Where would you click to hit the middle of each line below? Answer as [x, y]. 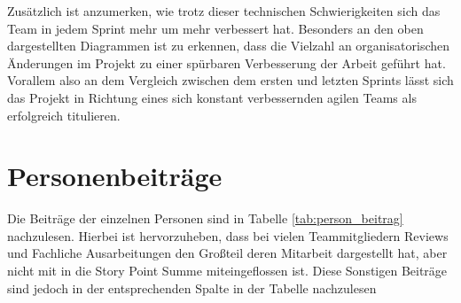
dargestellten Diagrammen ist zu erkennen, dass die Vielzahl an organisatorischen [228, 46]
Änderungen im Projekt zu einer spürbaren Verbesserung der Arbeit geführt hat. [227, 62]
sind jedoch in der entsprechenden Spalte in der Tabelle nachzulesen [192, 287]
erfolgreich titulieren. [64, 115]
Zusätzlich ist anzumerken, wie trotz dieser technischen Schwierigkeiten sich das [224, 11]
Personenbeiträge [115, 176]
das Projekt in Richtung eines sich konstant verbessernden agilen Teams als [212, 97]
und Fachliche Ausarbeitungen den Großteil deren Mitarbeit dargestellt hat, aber [227, 253]
